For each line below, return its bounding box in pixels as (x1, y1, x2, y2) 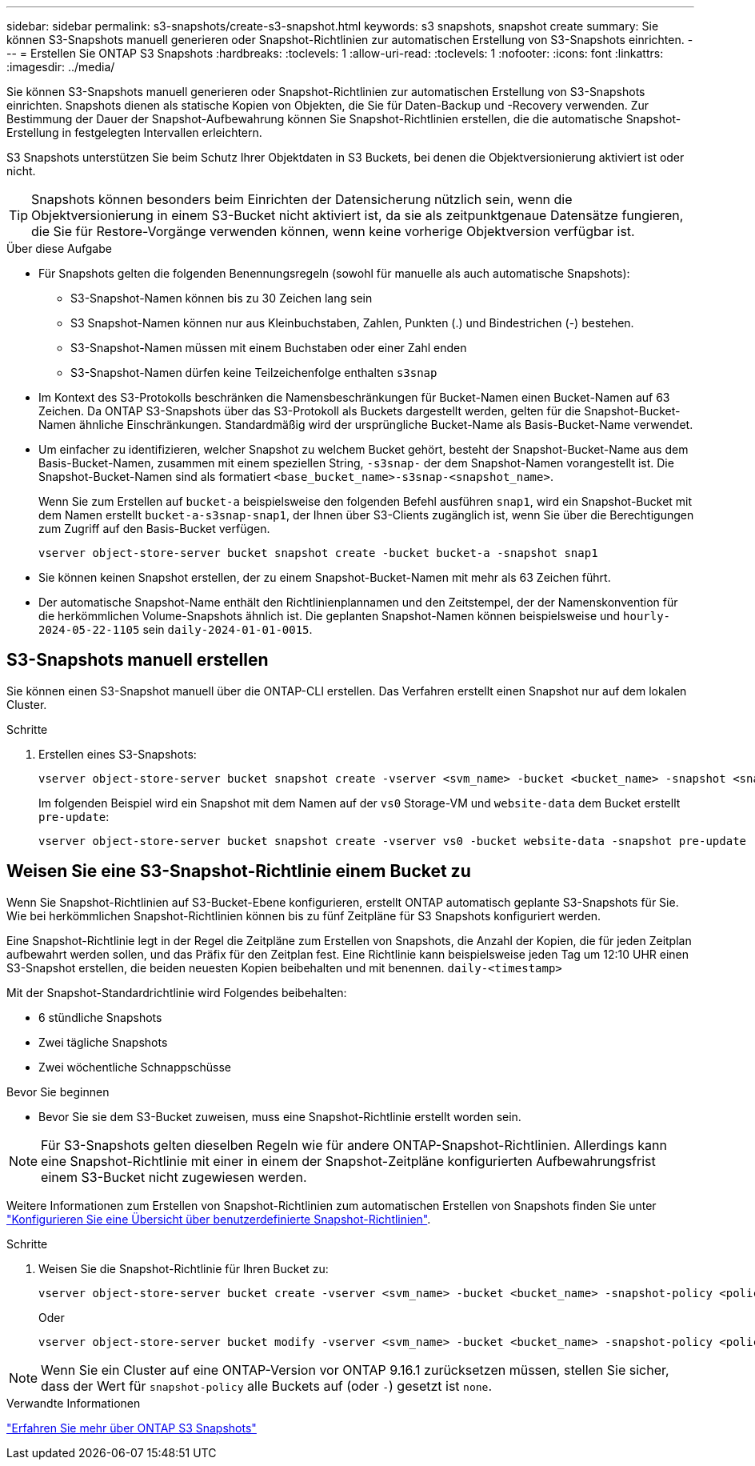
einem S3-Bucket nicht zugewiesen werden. (41, 1168, 307, 1185)
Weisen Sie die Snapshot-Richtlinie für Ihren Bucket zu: (38, 1261, 329, 1276)
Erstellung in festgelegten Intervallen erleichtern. (6, 126, 262, 139)
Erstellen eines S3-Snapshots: (38, 747, 197, 761)
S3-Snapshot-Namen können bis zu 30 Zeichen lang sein (70, 291, 373, 305)
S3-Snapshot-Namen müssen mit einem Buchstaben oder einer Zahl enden (70, 341, 467, 354)
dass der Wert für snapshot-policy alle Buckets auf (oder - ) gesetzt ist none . (41, 1377, 493, 1394)
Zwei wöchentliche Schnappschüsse (38, 1059, 231, 1074)
